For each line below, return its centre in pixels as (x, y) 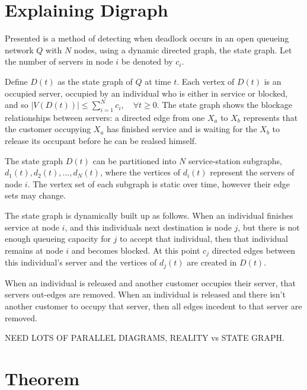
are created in (212, 262)
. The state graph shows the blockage (224, 105)
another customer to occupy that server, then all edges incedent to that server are (153, 306)
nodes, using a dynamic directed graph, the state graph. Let (183, 49)
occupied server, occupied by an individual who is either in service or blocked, (146, 93)
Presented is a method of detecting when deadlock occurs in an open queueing (147, 38)
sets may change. (36, 195)
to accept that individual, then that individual (204, 239)
